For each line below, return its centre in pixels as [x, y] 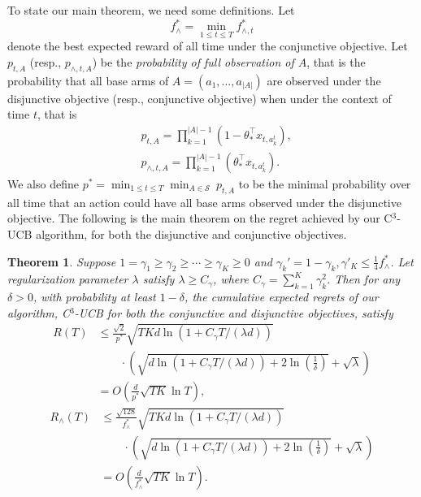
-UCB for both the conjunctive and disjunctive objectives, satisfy [234, 312]
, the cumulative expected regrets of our [282, 297]
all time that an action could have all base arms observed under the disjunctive [204, 202]
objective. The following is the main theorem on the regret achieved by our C [200, 218]
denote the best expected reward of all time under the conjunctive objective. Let [208, 46]
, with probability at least [94, 297]
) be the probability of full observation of [193, 61]
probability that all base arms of [88, 80]
